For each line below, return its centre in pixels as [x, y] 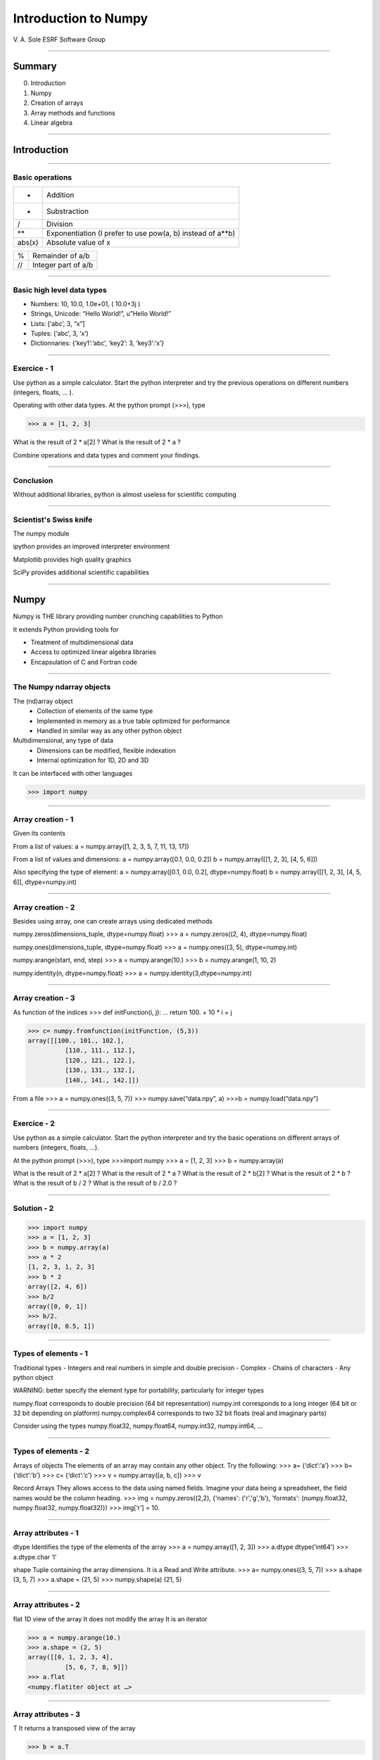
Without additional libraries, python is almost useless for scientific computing [125, 494]
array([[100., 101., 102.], [76, 1041]
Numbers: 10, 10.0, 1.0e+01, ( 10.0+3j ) [85, 303]
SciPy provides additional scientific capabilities [81, 572]
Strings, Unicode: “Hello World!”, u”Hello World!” [101, 314]
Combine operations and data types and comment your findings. [107, 455]
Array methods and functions [73, 113]
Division [59, 224]
